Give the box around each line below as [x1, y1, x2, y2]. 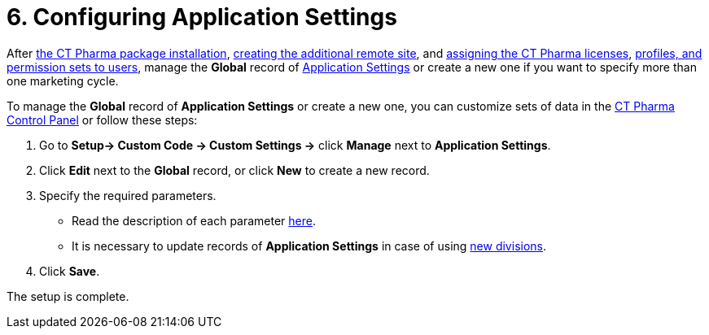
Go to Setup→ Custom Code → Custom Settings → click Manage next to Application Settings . [39, 137, 551, 152]
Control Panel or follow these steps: [7, 112, 198, 127]
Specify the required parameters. [39, 188, 217, 202]
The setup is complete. [7, 289, 129, 303]
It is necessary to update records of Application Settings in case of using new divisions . [72, 238, 547, 253]
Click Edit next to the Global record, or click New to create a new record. [39, 163, 430, 177]
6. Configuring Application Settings [7, 3, 397, 31]
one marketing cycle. [7, 73, 119, 88]
